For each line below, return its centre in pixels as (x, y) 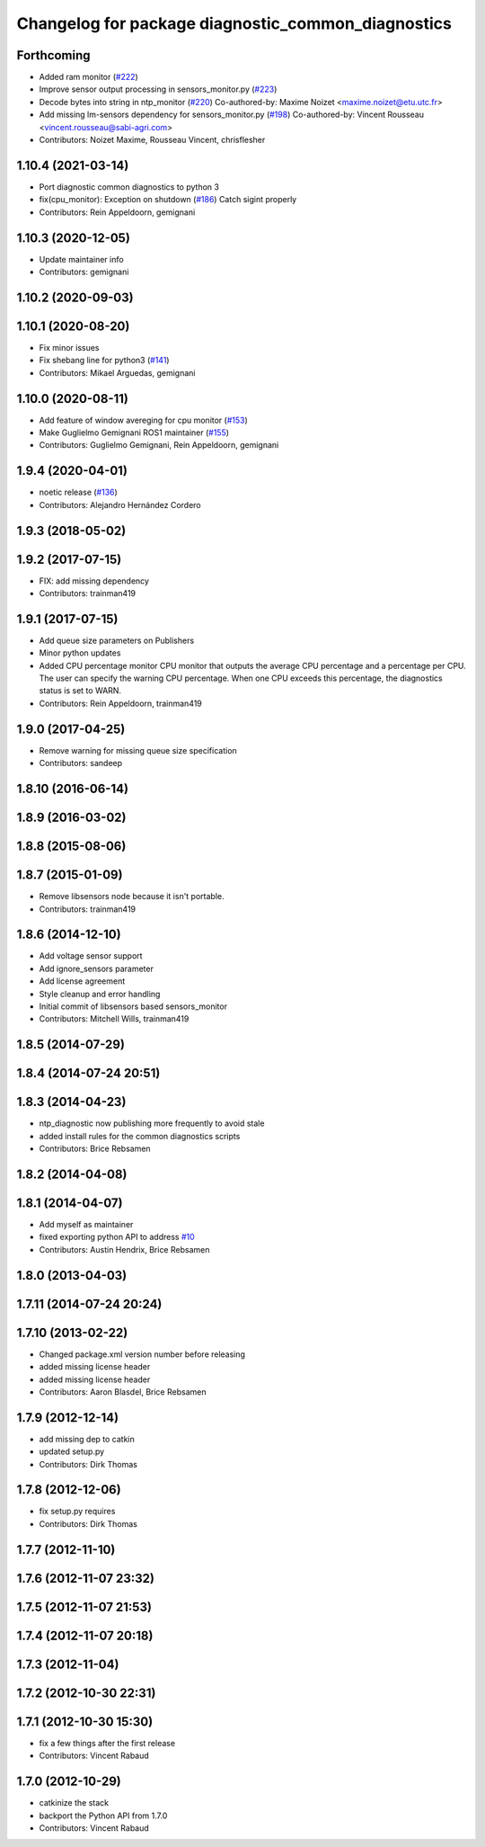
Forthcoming (53, 55)
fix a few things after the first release (107, 1743)
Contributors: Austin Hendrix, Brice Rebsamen (124, 1249)
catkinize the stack (74, 1803)
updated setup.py (72, 1451)
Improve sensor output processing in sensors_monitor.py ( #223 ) (158, 89)
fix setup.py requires (77, 1512)
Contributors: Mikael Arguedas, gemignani (117, 372)
